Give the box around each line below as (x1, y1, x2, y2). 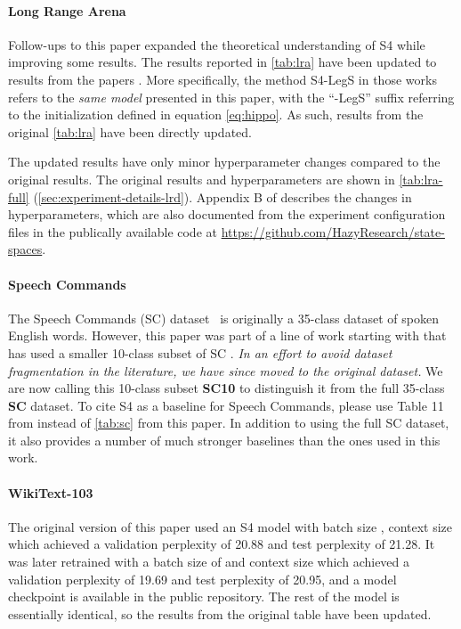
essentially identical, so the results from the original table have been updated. (8, 604, 432, 623)
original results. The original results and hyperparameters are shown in (8, 169, 395, 188)
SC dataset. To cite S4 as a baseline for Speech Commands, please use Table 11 (8, 396, 444, 414)
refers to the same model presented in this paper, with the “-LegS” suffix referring (8, 87, 455, 106)
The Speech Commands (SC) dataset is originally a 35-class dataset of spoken (8, 308, 439, 327)
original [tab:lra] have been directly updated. (8, 122, 252, 141)
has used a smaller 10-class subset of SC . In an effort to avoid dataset (8, 343, 392, 362)
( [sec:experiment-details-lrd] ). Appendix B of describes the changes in (33, 187, 412, 206)
